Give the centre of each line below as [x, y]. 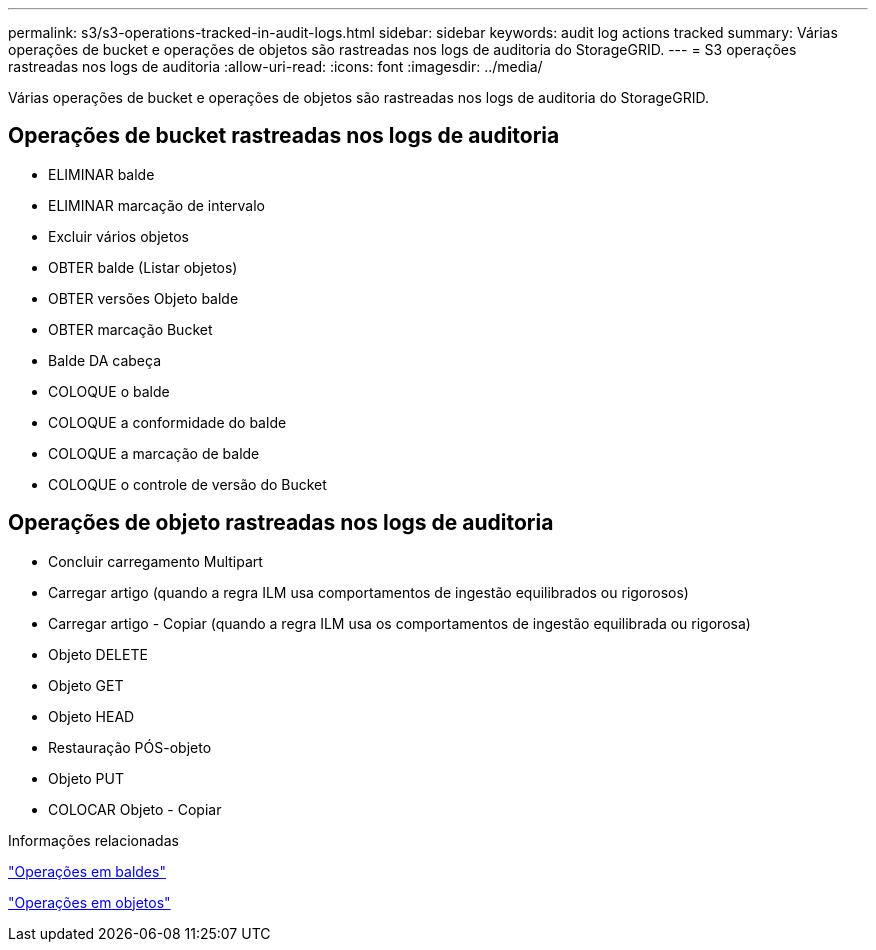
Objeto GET [86, 685]
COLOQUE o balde [109, 391]
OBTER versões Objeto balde [143, 298]
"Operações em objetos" [89, 902]
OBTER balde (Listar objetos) [143, 267]
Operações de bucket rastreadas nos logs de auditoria [284, 136]
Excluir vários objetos [118, 236]
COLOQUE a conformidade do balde [167, 422]
